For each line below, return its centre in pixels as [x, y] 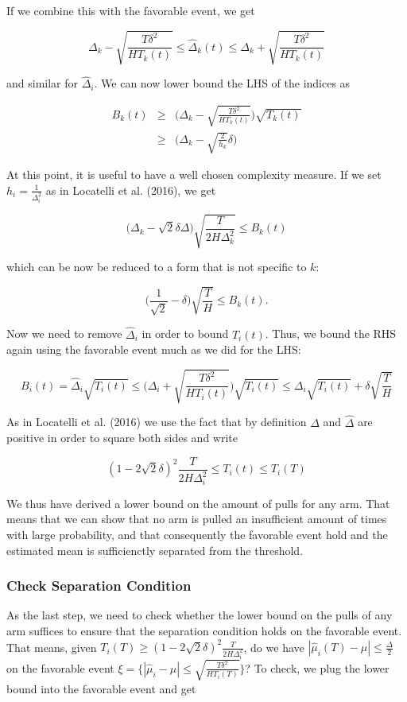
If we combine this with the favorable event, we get [131, 10]
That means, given [52, 647]
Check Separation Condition [99, 586]
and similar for [43, 83]
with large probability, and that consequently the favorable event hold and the [197, 535]
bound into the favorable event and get [101, 688]
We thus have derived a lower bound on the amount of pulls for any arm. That [198, 503]
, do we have [274, 647]
